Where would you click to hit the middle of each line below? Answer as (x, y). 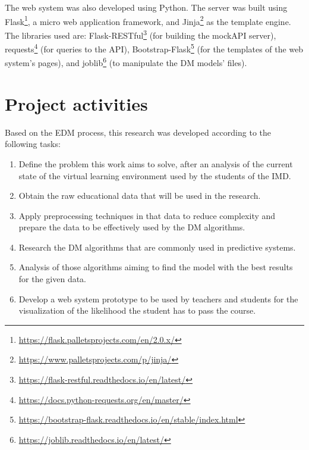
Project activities (76, 103)
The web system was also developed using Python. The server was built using (146, 7)
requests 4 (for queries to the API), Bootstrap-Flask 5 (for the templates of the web (154, 48)
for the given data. (53, 279)
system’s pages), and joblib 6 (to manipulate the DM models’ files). (126, 62)
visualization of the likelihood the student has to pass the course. (137, 310)
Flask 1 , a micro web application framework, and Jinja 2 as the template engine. (148, 20)
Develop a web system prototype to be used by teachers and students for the (158, 299)
